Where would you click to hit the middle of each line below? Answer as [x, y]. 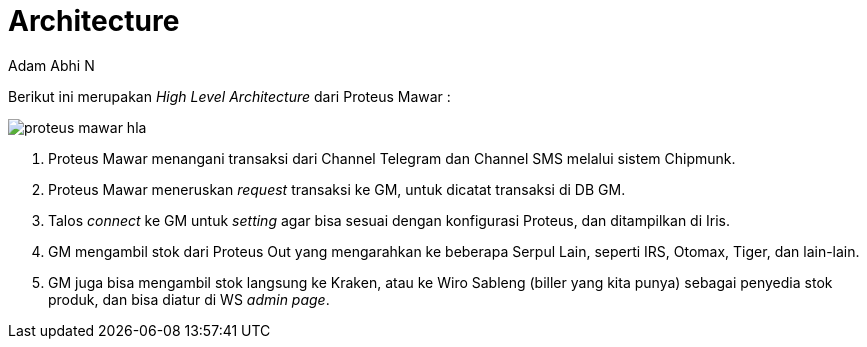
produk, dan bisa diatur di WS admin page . [189, 299]
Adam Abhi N [51, 65]
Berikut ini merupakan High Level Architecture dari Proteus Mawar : [229, 96]
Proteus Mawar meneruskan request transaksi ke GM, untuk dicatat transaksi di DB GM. [337, 189]
